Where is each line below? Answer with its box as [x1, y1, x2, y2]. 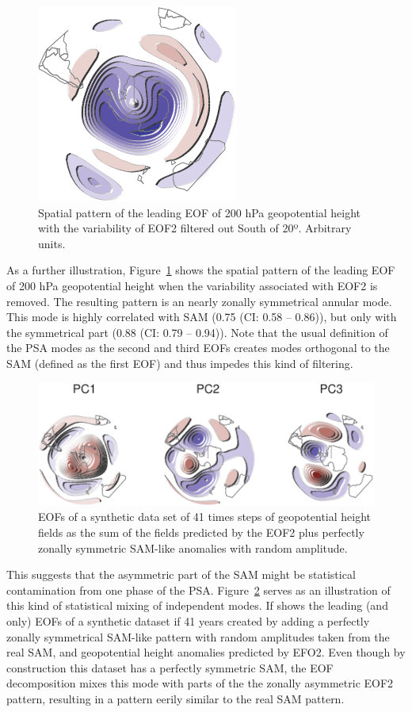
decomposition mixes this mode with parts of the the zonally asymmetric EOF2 [6, 675, 394, 691]
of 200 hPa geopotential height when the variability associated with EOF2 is [6, 277, 378, 293]
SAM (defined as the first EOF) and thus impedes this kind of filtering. [6, 354, 353, 371]
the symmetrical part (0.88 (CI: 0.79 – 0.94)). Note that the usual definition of [6, 323, 388, 340]
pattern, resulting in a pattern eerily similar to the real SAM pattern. [6, 690, 345, 706]
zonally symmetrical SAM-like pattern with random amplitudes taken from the [6, 628, 390, 645]
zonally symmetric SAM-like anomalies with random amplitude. [38, 539, 348, 556]
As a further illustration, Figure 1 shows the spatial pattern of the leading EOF [6, 262, 395, 278]
